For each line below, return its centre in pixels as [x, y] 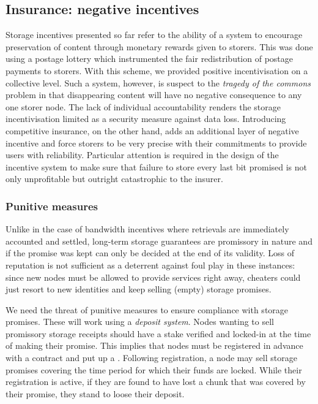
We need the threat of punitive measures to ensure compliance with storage [147, 309]
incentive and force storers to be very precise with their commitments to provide [156, 143]
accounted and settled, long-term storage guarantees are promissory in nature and [159, 241]
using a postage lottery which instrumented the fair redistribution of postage [150, 59]
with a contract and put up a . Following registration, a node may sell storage [151, 358]
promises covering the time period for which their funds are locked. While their [154, 369]
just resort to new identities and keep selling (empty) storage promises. [139, 289]
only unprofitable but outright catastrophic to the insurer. [114, 179]
